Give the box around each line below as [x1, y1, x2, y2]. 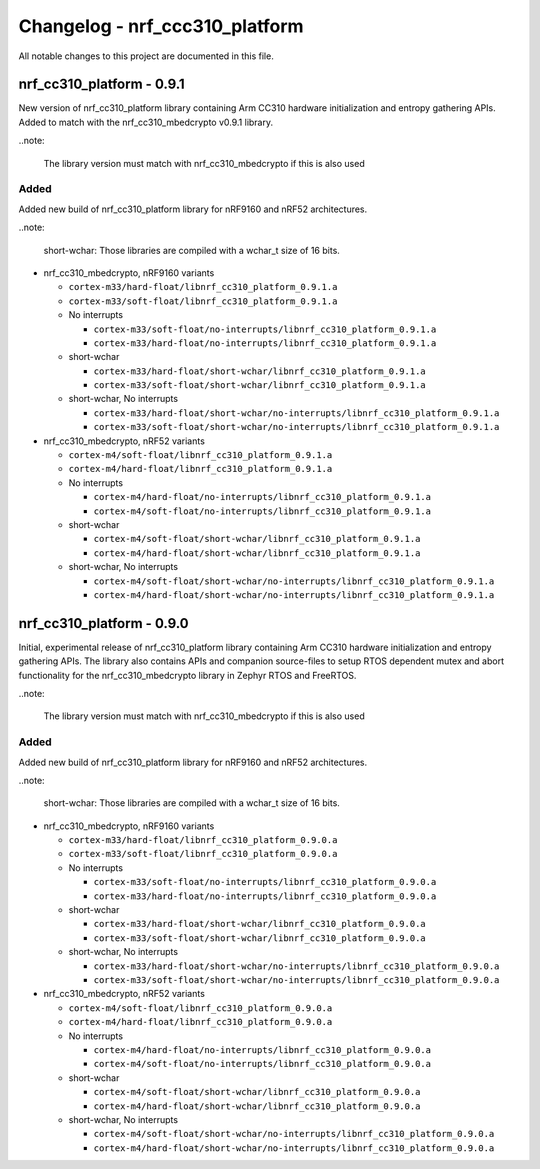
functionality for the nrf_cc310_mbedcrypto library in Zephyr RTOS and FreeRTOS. [18, 669, 357, 681]
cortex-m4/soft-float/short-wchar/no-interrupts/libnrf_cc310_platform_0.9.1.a [93, 575, 495, 587]
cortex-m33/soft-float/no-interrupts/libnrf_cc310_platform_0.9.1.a [93, 323, 437, 335]
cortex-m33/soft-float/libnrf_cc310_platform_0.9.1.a [68, 295, 338, 307]
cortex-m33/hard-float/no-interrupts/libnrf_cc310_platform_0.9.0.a [93, 890, 437, 902]
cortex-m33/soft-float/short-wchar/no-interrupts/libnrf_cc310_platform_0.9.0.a [93, 975, 500, 985]
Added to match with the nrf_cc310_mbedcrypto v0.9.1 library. [18, 116, 274, 128]
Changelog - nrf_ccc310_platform [18, 15, 304, 37]
